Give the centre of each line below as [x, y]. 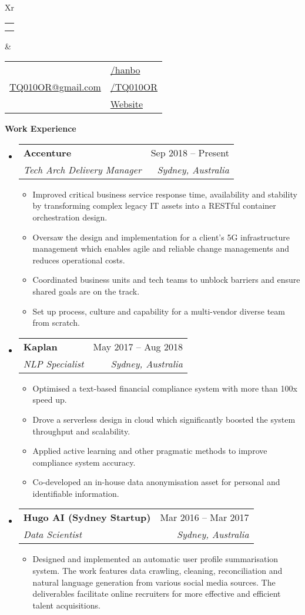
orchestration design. [70, 217]
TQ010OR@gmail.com [55, 87]
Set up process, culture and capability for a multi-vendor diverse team [159, 311]
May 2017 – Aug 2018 [138, 346]
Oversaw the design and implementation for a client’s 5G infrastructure [161, 237]
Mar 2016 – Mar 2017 [205, 517]
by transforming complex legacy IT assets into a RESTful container [154, 205]
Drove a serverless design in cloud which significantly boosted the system [164, 419]
